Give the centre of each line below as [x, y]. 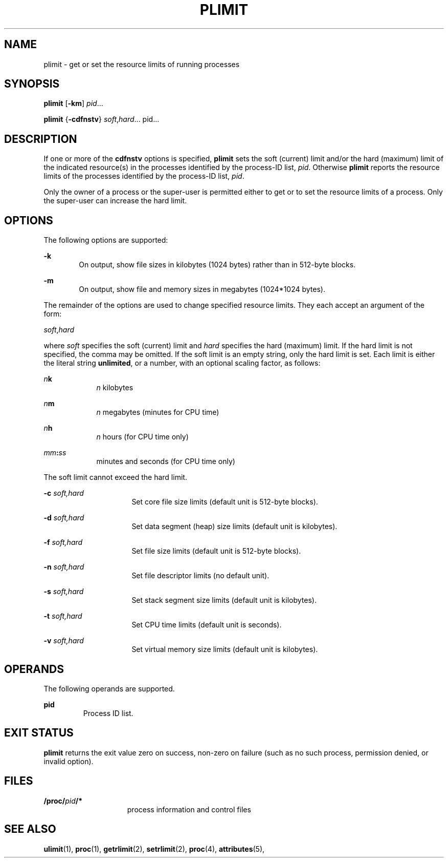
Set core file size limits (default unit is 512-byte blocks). [225, 502]
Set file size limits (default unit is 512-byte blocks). [216, 551]
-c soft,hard [64, 493]
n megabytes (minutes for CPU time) [158, 412]
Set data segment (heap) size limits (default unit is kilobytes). [234, 527]
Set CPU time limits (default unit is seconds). [207, 625]
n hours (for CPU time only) [142, 437]
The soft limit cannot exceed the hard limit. [115, 477]
